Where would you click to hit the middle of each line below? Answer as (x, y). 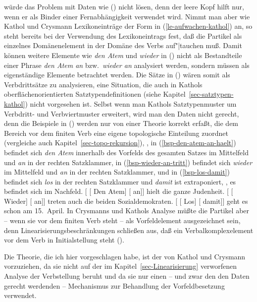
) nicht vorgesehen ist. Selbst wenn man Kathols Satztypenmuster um (131, 103)
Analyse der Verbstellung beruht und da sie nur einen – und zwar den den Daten (127, 276)
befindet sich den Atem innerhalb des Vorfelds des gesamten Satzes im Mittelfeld (127, 152)
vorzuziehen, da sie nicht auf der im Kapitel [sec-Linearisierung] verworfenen (121, 266)
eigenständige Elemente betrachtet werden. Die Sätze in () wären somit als (117, 75)
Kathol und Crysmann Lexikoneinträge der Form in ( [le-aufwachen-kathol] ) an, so (128, 26)
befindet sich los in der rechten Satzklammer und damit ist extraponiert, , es (120, 181)
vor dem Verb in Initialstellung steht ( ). (64, 240)
